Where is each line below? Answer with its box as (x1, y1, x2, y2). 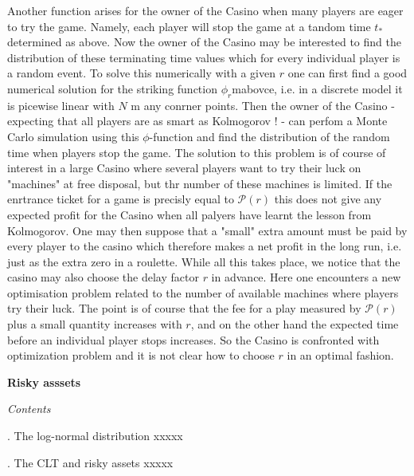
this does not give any (274, 191, 382, 207)
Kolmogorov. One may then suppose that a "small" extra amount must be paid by (7, 222, 408, 238)
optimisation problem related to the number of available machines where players (7, 284, 399, 301)
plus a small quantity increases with (7, 316, 182, 332)
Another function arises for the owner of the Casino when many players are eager (7, 2, 404, 18)
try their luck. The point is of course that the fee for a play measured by (7, 300, 361, 317)
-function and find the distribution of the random (149, 128, 390, 144)
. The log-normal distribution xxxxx (7, 427, 183, 444)
